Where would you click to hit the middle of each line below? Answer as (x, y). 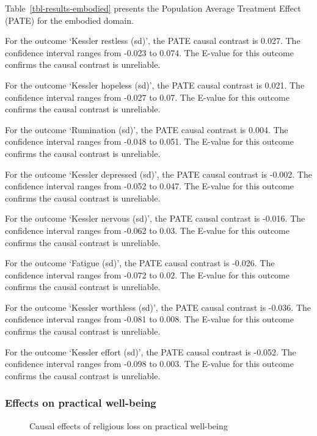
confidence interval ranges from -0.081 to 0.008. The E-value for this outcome (149, 319)
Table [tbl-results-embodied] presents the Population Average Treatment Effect (153, 8)
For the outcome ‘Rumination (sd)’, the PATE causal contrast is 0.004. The (147, 129)
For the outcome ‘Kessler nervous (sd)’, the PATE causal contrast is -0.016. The (155, 218)
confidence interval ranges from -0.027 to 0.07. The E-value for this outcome (147, 97)
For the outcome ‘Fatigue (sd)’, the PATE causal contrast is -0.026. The (140, 263)
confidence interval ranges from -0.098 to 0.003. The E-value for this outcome (149, 364)
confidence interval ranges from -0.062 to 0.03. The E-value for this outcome (147, 230)
